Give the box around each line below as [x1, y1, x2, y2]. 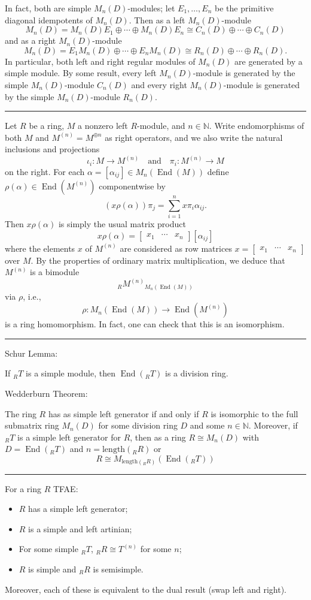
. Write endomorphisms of [209, 119, 304, 132]
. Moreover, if [248, 419, 298, 432]
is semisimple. [93, 562, 144, 575]
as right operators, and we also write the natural [105, 131, 283, 143]
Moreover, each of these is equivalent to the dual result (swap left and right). [5, 583, 287, 595]
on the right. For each [5, 165, 85, 177]
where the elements [5, 242, 75, 254]
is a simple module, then [26, 367, 115, 379]
